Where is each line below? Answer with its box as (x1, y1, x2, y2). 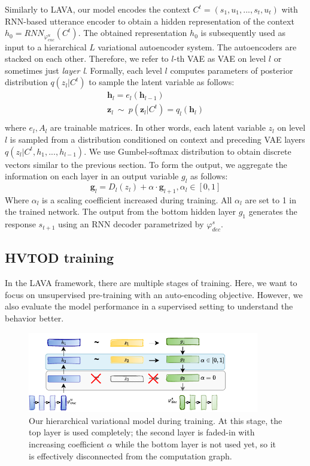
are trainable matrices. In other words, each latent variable (50, 121, 266, 134)
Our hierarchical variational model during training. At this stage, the (29, 414, 282, 426)
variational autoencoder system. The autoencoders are (98, 40, 297, 53)
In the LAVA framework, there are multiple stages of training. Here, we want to (5, 276, 297, 289)
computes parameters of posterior (170, 64, 293, 76)
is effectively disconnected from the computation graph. (29, 449, 232, 462)
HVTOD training (5, 248, 114, 267)
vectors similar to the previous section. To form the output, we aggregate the (5, 158, 287, 170)
